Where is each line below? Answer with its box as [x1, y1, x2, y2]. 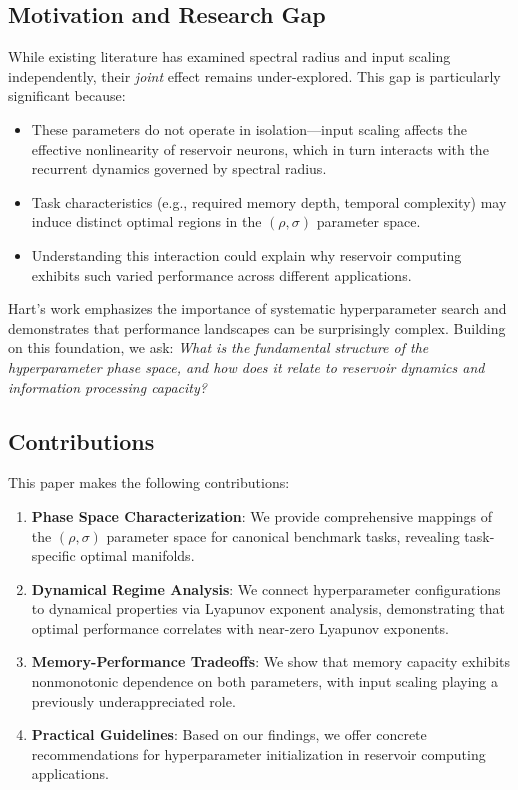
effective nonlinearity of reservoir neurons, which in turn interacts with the [31, 138, 489, 159]
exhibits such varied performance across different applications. [31, 264, 412, 285]
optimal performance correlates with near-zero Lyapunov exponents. [31, 617, 449, 638]
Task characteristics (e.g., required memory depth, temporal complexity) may [31, 191, 507, 212]
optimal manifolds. [80, 545, 195, 566]
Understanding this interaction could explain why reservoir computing [31, 244, 462, 265]
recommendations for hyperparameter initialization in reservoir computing [31, 743, 486, 764]
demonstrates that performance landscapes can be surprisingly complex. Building [8, 317, 506, 338]
